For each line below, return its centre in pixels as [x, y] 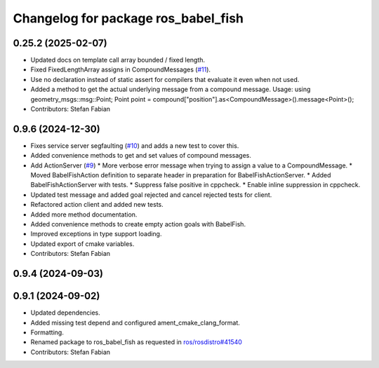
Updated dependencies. [66, 313]
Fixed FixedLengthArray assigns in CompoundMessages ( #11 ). [120, 69]
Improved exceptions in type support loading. [96, 234]
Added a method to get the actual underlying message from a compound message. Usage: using [171, 89]
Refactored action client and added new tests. [97, 205]
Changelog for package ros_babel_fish [128, 18]
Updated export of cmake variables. [82, 244]
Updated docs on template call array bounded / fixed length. [118, 60]
